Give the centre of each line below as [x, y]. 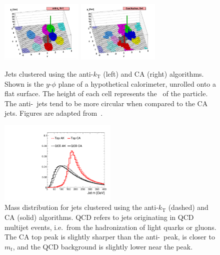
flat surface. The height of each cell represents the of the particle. [106, 93]
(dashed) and [188, 207]
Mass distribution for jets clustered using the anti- [81, 207]
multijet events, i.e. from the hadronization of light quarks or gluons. [110, 227]
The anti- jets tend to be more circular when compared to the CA [106, 103]
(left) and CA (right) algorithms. [153, 74]
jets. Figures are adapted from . [54, 113]
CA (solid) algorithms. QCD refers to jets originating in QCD [99, 217]
